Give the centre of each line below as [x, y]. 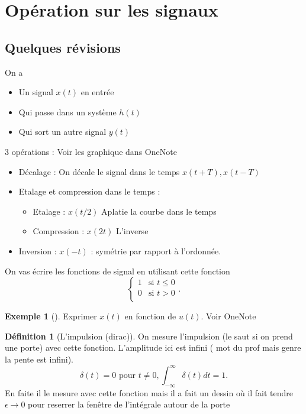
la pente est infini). [39, 359]
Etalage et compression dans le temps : [89, 191]
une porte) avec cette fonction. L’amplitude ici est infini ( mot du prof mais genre [153, 347]
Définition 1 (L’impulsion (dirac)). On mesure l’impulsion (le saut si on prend [149, 336]
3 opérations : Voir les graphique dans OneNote [91, 151]
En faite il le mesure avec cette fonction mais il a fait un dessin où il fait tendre [149, 392]
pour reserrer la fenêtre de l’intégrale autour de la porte [129, 404]
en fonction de [150, 316]
